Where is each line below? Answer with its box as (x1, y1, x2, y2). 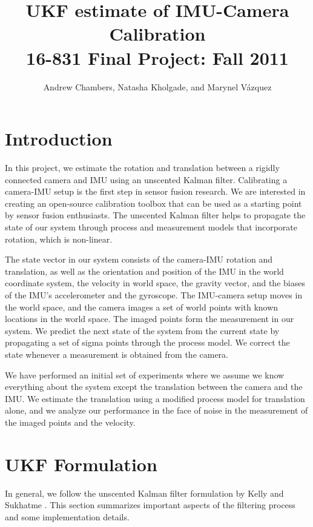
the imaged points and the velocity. (5, 415, 136, 428)
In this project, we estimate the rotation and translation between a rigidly (5, 161, 280, 174)
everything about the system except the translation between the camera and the (5, 380, 303, 393)
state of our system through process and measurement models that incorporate (5, 221, 297, 233)
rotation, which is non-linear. (5, 232, 113, 245)
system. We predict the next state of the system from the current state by (5, 324, 280, 337)
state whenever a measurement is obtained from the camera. (5, 347, 228, 360)
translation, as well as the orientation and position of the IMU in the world (5, 264, 284, 277)
